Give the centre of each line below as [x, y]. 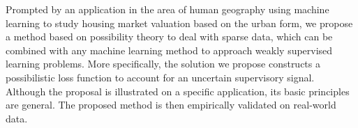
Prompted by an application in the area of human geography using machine [167, 9]
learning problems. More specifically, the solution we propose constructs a [163, 64]
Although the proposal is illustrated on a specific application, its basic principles [178, 91]
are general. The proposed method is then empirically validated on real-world [171, 105]
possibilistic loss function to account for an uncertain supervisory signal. [160, 77]
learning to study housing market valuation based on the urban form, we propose [179, 23]
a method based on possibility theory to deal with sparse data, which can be [169, 37]
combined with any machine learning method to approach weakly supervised [169, 50]
